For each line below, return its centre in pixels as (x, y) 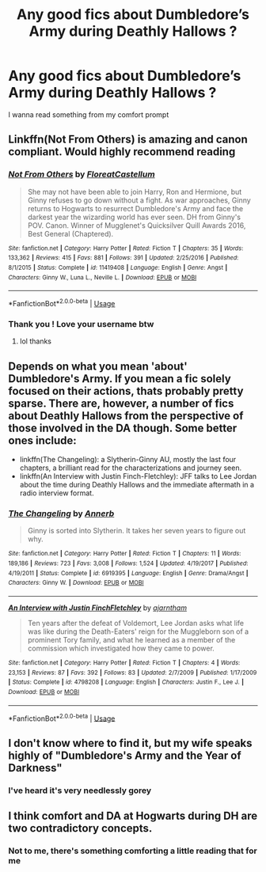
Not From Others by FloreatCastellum (82, 174)
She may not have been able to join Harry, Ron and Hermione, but (135, 191)
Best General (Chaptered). (70, 233)
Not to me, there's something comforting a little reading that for (133, 851)
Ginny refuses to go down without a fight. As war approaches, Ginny (139, 200)
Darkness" (35, 768)
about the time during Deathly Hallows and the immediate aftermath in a (137, 485)
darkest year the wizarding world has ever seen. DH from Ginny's (134, 217)
